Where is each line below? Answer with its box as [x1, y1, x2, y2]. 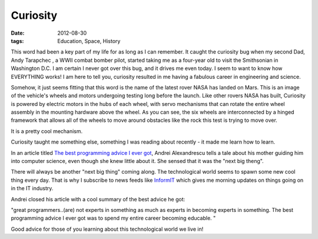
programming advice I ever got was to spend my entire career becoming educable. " [11, 215, 216, 222]
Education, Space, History [57, 37, 121, 44]
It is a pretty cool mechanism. [11, 127, 83, 135]
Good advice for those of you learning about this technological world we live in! [11, 225, 204, 233]
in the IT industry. [11, 185, 54, 192]
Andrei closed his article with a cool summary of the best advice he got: [11, 195, 185, 203]
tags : [11, 37, 24, 44]
